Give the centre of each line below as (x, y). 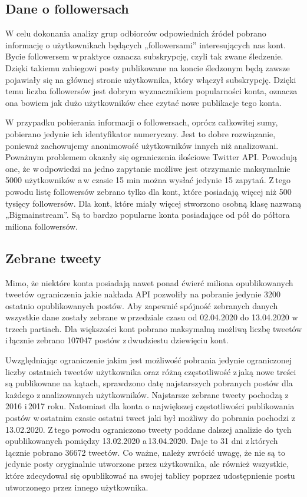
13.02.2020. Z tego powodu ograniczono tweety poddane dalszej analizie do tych (148, 429)
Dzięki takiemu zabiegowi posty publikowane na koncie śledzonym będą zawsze (148, 67)
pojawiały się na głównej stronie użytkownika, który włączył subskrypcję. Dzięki (151, 79)
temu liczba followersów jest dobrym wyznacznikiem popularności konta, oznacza (151, 91)
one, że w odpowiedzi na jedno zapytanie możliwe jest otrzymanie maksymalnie (148, 168)
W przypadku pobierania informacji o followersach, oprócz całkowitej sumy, (142, 122)
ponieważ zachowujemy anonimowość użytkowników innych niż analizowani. (142, 145)
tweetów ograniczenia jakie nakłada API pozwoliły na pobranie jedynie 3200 (143, 294)
